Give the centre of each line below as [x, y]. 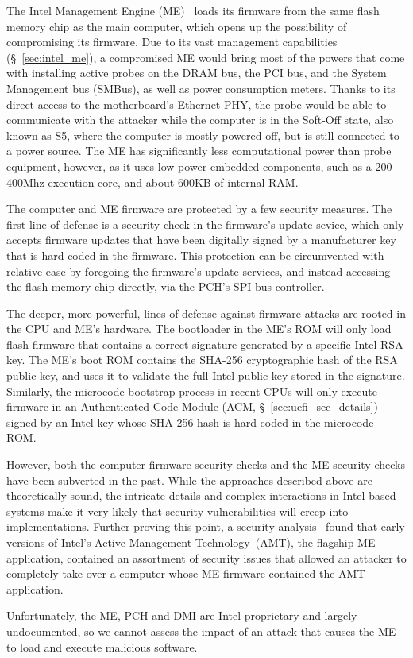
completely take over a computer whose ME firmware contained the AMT [186, 573]
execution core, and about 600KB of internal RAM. [173, 182]
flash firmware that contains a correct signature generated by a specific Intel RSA [205, 344]
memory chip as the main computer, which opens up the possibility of [177, 26]
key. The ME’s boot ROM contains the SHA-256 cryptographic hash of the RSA [202, 360]
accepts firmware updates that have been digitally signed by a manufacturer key [201, 240]
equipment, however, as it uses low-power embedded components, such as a [189, 166]
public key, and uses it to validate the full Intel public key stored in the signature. [206, 375]
